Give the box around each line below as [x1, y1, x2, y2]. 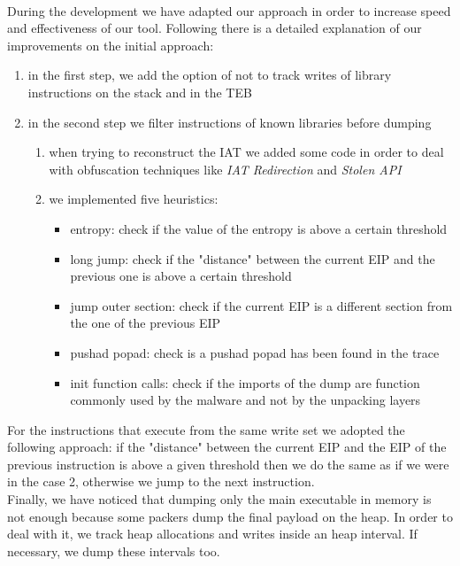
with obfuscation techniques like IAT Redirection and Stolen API [49, 159, 402, 178]
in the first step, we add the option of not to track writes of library [27, 66, 392, 84]
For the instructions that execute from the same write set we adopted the [7, 420, 405, 438]
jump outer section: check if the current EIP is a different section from [70, 296, 453, 314]
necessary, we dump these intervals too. [7, 541, 220, 560]
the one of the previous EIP [70, 314, 221, 332]
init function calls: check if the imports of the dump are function [70, 373, 420, 392]
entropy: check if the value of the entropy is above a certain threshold [70, 219, 448, 237]
